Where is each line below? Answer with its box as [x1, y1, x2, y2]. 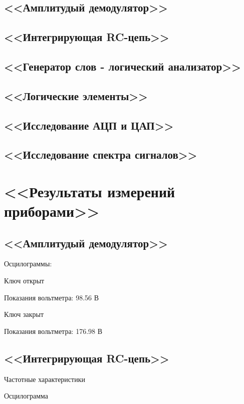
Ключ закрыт [4, 309, 44, 319]
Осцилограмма [4, 390, 49, 401]
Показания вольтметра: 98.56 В [4, 292, 99, 302]
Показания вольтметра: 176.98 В [4, 325, 103, 336]
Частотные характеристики [4, 373, 85, 384]
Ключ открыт [4, 275, 45, 286]
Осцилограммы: [4, 258, 52, 269]
